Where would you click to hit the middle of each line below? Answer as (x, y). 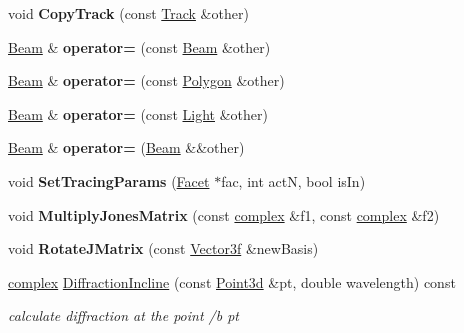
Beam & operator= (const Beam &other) (139, 46)
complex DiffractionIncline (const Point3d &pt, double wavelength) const (232, 281)
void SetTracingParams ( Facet (109, 180)
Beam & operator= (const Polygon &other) (146, 80)
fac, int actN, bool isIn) (293, 180)
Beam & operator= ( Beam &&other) (126, 147)
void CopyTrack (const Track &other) (128, 13)
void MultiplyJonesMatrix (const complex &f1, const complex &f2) (224, 214)
